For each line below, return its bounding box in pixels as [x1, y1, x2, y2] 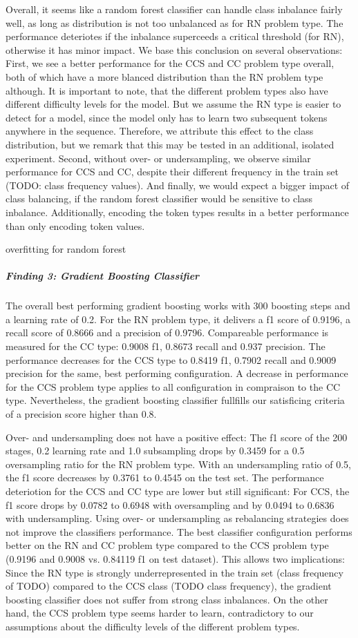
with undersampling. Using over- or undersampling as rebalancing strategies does [6, 511, 349, 525]
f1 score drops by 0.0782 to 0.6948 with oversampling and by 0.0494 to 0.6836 [6, 497, 335, 512]
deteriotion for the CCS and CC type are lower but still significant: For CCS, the [6, 483, 350, 498]
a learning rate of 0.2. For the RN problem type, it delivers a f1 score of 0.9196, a [6, 311, 350, 326]
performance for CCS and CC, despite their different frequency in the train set [6, 164, 339, 179]
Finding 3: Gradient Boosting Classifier [6, 269, 200, 283]
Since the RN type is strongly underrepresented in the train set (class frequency [6, 565, 343, 579]
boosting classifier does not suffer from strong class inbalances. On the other [6, 592, 328, 606]
